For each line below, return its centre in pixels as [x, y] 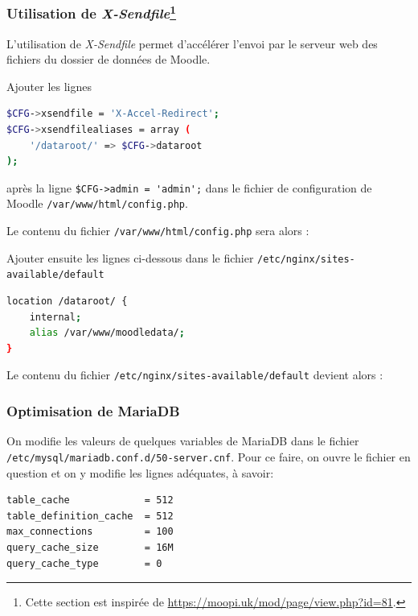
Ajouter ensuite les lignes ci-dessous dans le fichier [130, 257]
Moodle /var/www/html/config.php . [97, 203]
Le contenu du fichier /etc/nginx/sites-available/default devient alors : [195, 375]
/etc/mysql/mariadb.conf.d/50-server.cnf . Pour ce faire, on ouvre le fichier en [209, 456]
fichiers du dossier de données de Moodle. [109, 59]
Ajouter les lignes [49, 86]
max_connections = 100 [90, 532]
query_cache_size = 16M [90, 547]
